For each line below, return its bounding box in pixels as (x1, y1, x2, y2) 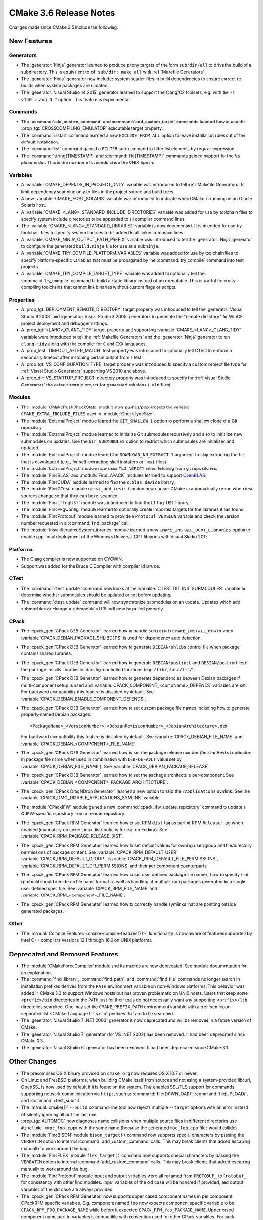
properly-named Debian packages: (21, 712, 92, 717)
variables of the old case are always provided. (21, 1186, 114, 1192)
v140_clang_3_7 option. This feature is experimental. (21, 96, 131, 102)
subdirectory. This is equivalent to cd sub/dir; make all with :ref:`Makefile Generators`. (21, 69, 206, 75)
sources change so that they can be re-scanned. (21, 493, 119, 499)
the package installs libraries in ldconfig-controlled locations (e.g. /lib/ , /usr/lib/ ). (21, 667, 195, 672)
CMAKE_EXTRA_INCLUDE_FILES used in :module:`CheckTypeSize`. (21, 411, 155, 417)
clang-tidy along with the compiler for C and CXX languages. (21, 341, 147, 346)
